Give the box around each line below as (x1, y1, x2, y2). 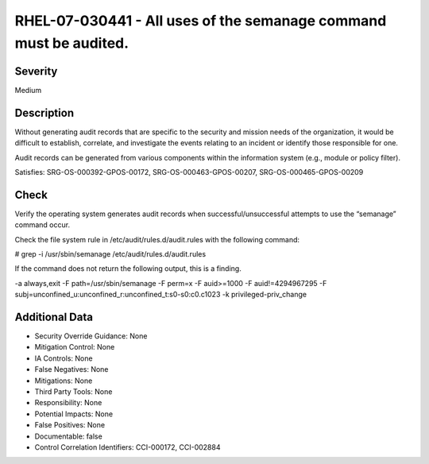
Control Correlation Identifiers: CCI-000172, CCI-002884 (34, 443, 221, 452)
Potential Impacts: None (34, 409, 114, 419)
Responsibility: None (34, 398, 102, 408)
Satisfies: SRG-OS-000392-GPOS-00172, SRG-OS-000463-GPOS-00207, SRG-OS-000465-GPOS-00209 (14, 167, 364, 176)
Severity (14, 64, 58, 78)
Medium (14, 85, 42, 95)
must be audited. (14, 34, 129, 52)
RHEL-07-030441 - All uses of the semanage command (14, 12, 387, 29)
